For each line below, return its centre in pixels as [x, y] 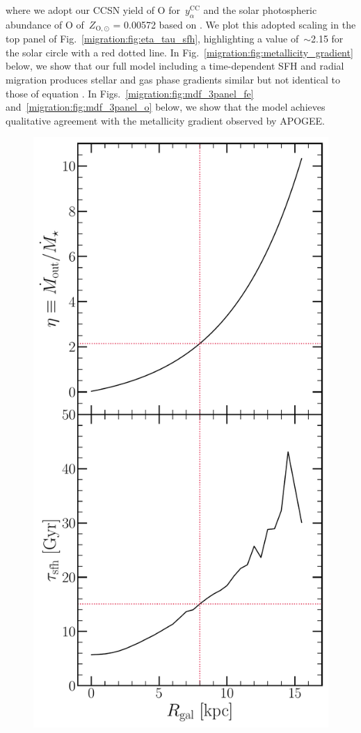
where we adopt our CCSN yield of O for [93, 10]
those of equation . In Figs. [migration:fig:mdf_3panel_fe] [130, 93]
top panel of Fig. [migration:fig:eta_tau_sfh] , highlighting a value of [152, 39]
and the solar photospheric [260, 10]
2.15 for [327, 39]
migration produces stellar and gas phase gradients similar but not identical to [173, 80]
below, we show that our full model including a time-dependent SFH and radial [175, 66]
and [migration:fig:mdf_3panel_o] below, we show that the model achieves [166, 107]
